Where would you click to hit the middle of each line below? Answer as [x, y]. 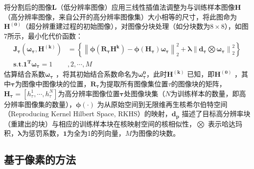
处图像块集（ [145, 93]
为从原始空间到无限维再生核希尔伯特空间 [162, 104]
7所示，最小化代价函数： [43, 35]
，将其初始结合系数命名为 [97, 74]
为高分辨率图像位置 [89, 93]
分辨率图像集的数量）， [40, 104]
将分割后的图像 [28, 7]
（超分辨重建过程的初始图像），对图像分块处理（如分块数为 [116, 26]
